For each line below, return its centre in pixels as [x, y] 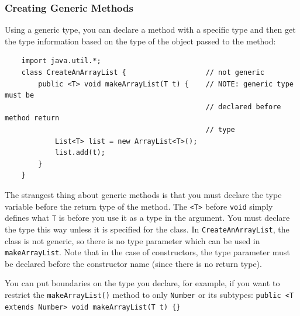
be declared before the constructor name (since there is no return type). [133, 263]
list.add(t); [80, 153]
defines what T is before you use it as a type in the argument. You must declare [147, 218]
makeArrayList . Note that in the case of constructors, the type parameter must [147, 252]
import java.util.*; [61, 61]
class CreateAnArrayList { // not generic [143, 72]
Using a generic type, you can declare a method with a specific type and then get [150, 29]
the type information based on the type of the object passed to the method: [140, 41]
